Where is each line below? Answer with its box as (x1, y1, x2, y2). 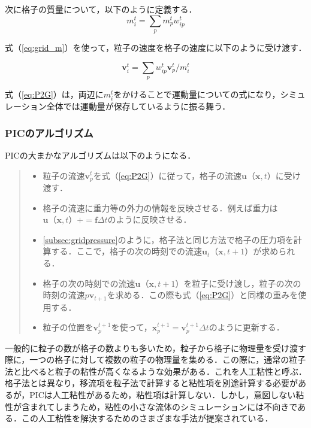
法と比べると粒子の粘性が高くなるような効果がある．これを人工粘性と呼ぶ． (5, 365, 307, 377)
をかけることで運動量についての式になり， (113, 87, 280, 100)
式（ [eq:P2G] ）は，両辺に (5, 87, 104, 100)
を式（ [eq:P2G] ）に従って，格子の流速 (93, 169, 241, 181)
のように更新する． (209, 321, 285, 333)
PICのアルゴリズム (5, 125, 93, 140)
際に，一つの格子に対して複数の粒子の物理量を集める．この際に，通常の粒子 (5, 353, 306, 366)
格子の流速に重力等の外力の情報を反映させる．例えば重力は (43, 201, 278, 214)
